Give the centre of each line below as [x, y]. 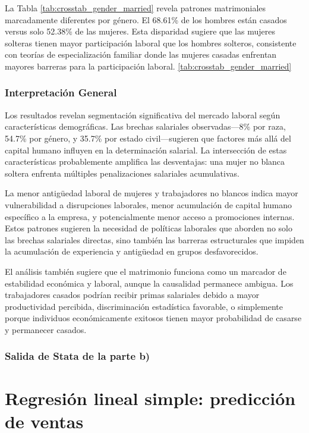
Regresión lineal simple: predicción [150, 398]
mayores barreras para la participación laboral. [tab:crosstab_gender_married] [148, 66]
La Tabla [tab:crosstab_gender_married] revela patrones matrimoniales [135, 8]
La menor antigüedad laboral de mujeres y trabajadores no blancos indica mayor [152, 193]
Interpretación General [61, 92]
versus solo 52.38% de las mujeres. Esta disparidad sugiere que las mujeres [140, 31]
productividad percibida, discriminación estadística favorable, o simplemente [144, 306]
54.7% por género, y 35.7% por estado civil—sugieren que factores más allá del [148, 138]
